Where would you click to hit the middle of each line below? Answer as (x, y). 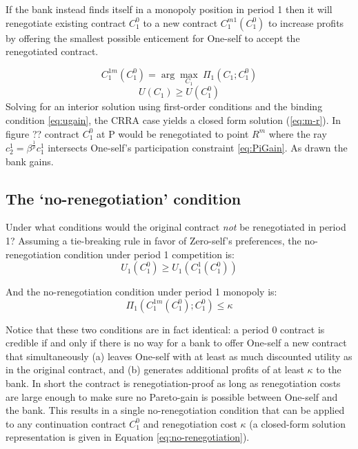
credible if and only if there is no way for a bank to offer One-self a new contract (176, 343)
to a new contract (180, 22)
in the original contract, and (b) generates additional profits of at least (155, 369)
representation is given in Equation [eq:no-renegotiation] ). (128, 437)
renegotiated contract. (52, 51)
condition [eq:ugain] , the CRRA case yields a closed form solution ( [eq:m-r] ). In (173, 120)
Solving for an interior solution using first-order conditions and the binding (164, 106)
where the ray (298, 133)
